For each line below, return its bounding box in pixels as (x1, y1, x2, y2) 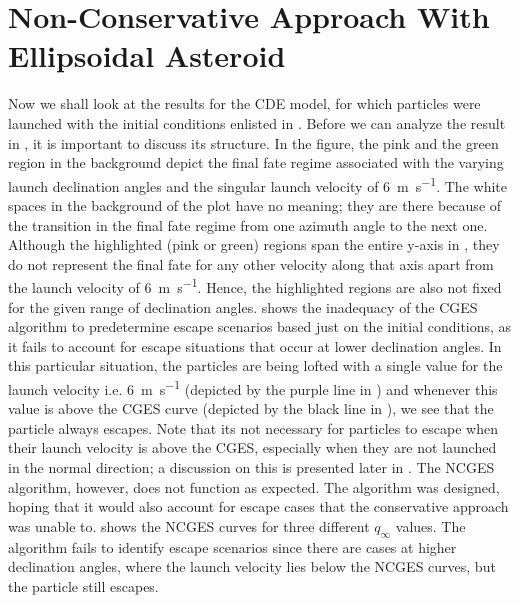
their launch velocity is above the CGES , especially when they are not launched (8, 437, 497, 458)
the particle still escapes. (8, 575, 159, 596)
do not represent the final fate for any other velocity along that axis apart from (8, 253, 494, 274)
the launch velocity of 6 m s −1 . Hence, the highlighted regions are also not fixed (8, 274, 502, 297)
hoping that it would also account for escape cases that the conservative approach (8, 496, 509, 517)
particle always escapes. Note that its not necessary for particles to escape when (8, 417, 498, 438)
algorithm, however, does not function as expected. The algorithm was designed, (8, 476, 500, 497)
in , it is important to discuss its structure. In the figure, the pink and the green (8, 132, 499, 153)
